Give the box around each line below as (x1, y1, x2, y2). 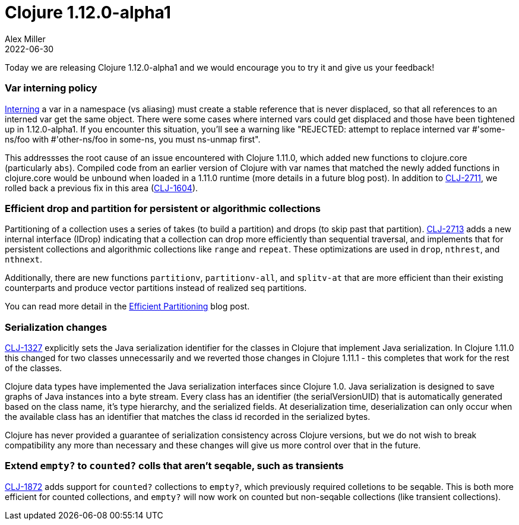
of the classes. (5, 363, 62, 373)
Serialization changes (5, 321, 107, 333)
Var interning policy (5, 82, 97, 94)
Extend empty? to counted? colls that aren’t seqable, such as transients (5, 460, 344, 472)
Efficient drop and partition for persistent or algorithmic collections (5, 202, 321, 214)
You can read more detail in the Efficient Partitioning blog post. (5, 301, 250, 312)
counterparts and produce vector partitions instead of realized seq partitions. (5, 283, 307, 293)
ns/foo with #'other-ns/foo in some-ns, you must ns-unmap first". (5, 134, 261, 144)
